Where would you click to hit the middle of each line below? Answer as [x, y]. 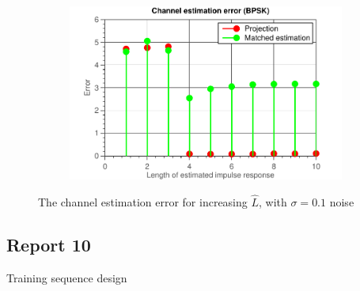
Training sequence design [67, 277]
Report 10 [49, 244]
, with [273, 201]
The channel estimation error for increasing [143, 201]
